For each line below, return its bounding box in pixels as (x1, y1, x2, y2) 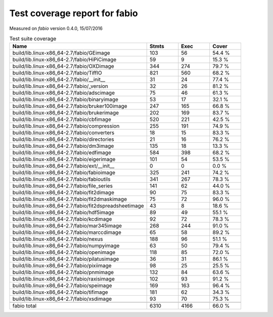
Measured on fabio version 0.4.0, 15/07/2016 (9, 25, 103, 31)
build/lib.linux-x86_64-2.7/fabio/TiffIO (12, 69, 102, 76)
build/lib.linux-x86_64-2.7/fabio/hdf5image (12, 209, 115, 216)
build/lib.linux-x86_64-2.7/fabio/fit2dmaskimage (12, 195, 127, 203)
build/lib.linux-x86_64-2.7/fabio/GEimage (12, 50, 111, 57)
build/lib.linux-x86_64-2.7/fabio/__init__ (12, 76, 106, 83)
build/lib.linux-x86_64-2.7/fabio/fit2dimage (12, 189, 115, 196)
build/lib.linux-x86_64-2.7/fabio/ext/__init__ (12, 163, 115, 170)
